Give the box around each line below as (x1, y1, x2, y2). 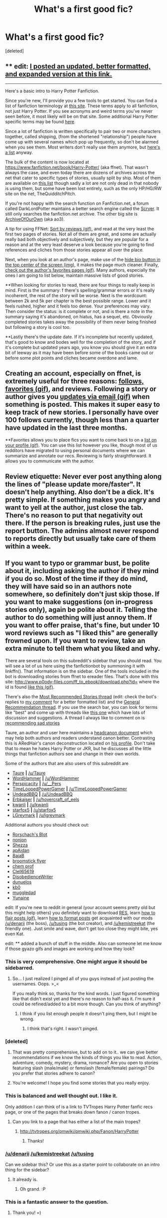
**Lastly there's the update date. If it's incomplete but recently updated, (5, 334, 154, 340)
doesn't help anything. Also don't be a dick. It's (5, 488, 155, 496)
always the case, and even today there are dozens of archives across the (5, 169, 155, 175)
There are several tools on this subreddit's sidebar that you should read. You (5, 657, 162, 664)
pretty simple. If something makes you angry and (5, 495, 161, 504)
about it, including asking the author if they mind (5, 567, 159, 575)
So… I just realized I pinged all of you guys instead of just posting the (12, 976, 154, 982)
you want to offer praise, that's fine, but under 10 (5, 621, 160, 629)
